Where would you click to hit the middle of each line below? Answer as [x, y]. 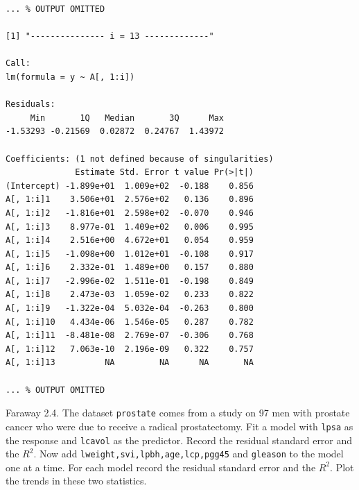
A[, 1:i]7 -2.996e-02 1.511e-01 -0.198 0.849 [130, 281]
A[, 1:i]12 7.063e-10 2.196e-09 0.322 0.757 [130, 349]
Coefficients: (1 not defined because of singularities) [140, 159]
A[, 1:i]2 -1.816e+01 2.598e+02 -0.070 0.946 [130, 213]
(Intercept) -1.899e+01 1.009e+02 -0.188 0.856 [130, 186]
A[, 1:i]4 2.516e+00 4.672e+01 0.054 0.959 [130, 240]
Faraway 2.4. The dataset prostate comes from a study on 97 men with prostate [178, 413]
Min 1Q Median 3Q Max [127, 118]
